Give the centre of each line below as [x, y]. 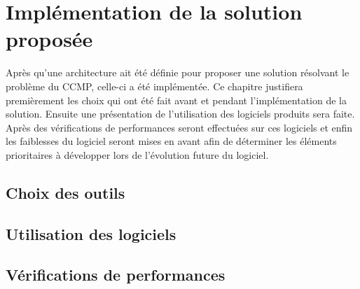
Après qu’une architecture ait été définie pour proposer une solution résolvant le [178, 72]
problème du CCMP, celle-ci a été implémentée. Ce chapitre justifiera [154, 86]
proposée [49, 39]
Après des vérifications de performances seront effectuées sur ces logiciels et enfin [179, 127]
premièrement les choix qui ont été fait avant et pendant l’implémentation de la [176, 100]
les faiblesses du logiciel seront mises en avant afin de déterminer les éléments [171, 141]
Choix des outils [65, 192]
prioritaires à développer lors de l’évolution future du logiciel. [137, 154]
